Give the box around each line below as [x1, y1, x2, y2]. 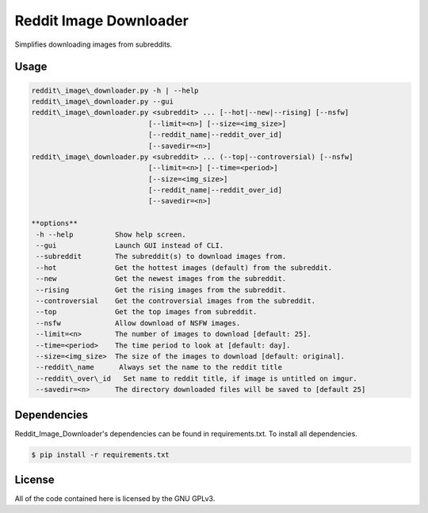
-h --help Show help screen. [36, 230, 186, 239]
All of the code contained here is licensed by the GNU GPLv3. [14, 494, 216, 503]
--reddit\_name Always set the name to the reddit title [36, 363, 283, 372]
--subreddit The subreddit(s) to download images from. [36, 252, 287, 261]
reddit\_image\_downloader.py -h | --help [31, 85, 199, 95]
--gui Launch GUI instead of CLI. [36, 241, 224, 250]
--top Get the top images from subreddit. [36, 307, 258, 317]
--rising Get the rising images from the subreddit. [36, 285, 287, 294]
